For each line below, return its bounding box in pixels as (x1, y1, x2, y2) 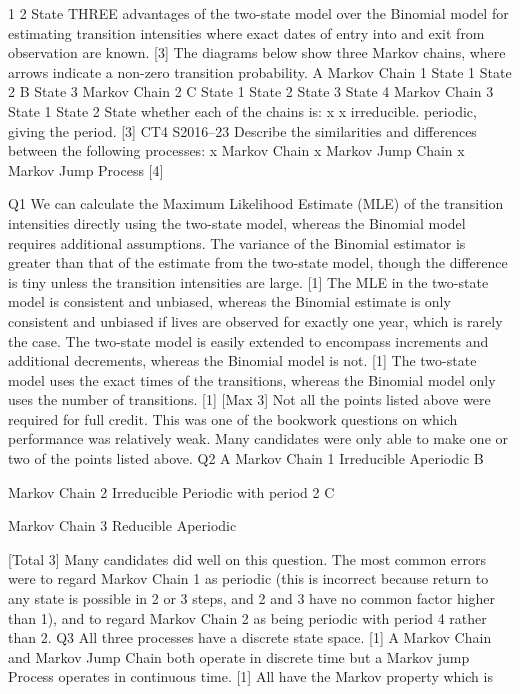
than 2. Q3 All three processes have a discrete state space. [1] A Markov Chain (8, 627, 492, 648)
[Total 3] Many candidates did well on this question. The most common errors (8, 548, 487, 569)
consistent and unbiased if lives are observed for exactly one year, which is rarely (8, 310, 503, 331)
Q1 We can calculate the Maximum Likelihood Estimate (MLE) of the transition (8, 193, 504, 214)
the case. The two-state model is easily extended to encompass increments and (8, 330, 489, 351)
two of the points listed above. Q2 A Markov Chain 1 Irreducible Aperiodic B (8, 448, 484, 469)
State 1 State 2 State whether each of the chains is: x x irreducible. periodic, (8, 100, 477, 121)
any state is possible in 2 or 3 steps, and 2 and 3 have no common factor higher (8, 588, 496, 609)
